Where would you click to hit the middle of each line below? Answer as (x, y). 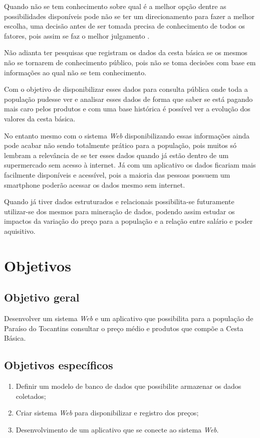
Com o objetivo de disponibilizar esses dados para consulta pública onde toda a (126, 89)
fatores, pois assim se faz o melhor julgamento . (77, 35)
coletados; (31, 396)
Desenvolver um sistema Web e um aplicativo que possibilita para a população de (129, 318)
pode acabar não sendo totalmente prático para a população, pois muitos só (120, 145)
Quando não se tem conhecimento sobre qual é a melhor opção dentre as (115, 6)
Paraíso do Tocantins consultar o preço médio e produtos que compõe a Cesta (124, 328)
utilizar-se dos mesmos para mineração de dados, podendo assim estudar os (119, 211)
